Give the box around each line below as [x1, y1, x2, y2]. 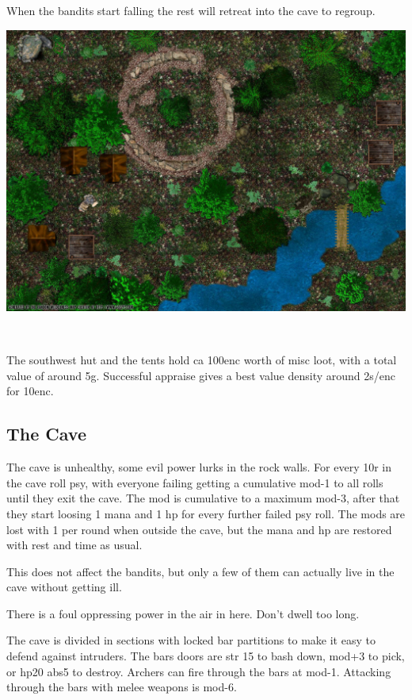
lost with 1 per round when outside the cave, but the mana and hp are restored [6, 521, 392, 537]
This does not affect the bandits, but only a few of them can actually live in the [6, 563, 395, 579]
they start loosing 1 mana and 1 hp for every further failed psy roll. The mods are [6, 505, 406, 521]
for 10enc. [6, 383, 54, 399]
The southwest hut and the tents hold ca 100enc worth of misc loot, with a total [6, 352, 397, 368]
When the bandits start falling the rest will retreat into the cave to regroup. [6, 2, 376, 18]
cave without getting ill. [6, 579, 122, 595]
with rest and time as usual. [6, 537, 143, 553]
